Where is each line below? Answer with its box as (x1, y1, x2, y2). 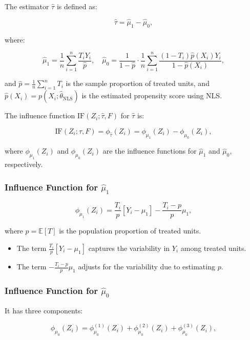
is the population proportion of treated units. (59, 225, 201, 236)
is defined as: (56, 1, 97, 11)
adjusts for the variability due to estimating (78, 261, 215, 272)
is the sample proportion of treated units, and (66, 78, 210, 89)
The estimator (5, 1, 49, 11)
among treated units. (180, 243, 246, 253)
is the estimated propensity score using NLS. (81, 90, 222, 101)
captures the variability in (88, 243, 170, 253)
